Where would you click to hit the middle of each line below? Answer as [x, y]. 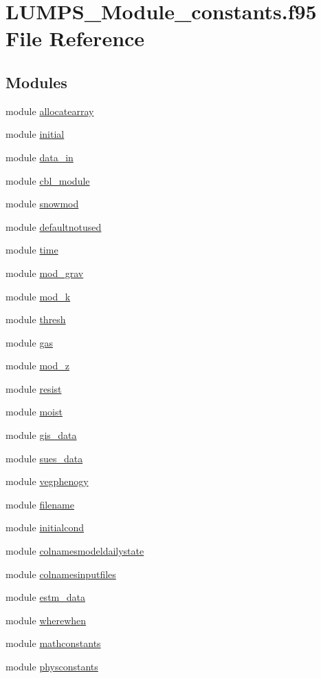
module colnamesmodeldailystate [75, 551]
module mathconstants [53, 643]
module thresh [36, 319]
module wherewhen [46, 620]
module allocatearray [50, 111]
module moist [34, 412]
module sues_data [44, 458]
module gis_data [41, 435]
